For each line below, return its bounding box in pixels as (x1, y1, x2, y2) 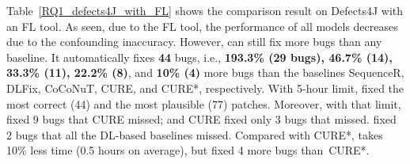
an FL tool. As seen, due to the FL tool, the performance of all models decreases (6, 17, 398, 34)
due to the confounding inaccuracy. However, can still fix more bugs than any (6, 33, 382, 50)
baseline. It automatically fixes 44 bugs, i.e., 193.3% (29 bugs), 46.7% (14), (6, 48, 393, 65)
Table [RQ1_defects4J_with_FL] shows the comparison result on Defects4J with (6, 2, 404, 18)
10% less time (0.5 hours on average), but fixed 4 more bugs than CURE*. (6, 142, 370, 158)
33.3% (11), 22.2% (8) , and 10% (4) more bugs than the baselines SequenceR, (6, 64, 404, 81)
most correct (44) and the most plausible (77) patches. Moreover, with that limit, (6, 95, 401, 112)
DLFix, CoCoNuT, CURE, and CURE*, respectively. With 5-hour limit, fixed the (6, 79, 404, 96)
